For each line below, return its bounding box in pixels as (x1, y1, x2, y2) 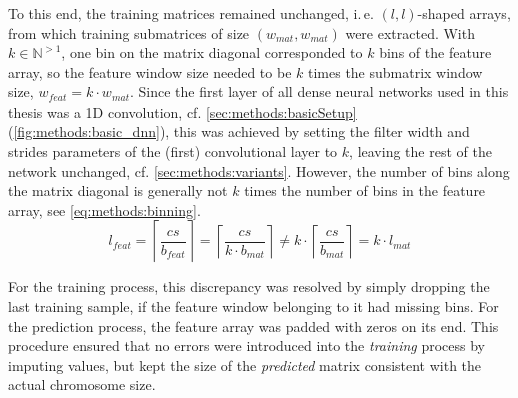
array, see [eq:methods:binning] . (8, 199, 201, 220)
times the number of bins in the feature (244, 180, 486, 201)
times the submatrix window (307, 61, 483, 82)
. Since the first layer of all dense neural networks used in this (130, 81, 509, 102)
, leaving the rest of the (349, 141, 492, 162)
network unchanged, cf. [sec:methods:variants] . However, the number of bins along (8, 160, 510, 181)
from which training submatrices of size (8, 22, 250, 43)
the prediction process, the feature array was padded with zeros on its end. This (8, 315, 499, 336)
